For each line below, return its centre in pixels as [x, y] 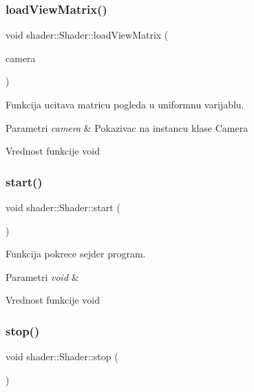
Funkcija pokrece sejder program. [76, 254]
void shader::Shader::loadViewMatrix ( [87, 35]
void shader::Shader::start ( [63, 207]
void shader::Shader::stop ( [62, 356]
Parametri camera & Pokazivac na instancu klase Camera [127, 127]
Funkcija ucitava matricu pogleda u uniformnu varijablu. [125, 104]
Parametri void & [42, 276]
